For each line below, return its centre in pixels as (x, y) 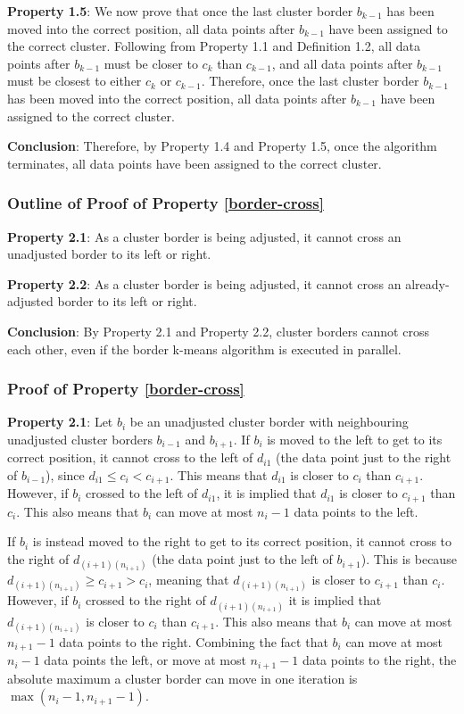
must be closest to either (75, 81)
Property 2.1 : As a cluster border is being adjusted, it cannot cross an (204, 236)
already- (427, 283)
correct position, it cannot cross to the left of (130, 457)
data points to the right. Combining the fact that (194, 641)
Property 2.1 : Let (60, 422)
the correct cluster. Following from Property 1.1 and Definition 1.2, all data (214, 46)
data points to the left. (356, 511)
